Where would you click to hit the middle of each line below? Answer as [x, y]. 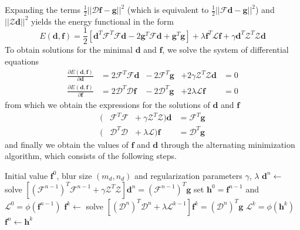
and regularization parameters [188, 175]
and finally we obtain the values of [67, 144]
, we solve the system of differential [225, 50]
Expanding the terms [43, 9]
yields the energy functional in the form [102, 21]
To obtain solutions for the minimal [69, 50]
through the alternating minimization [228, 144]
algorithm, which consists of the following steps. [91, 156]
